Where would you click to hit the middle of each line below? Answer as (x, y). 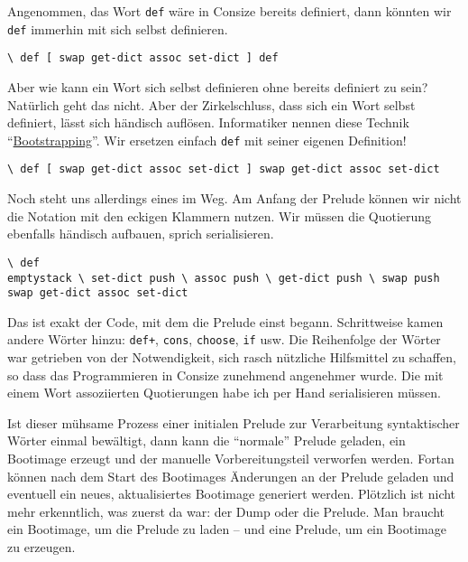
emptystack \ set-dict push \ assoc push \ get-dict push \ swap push (224, 278)
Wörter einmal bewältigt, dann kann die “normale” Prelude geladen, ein (206, 440)
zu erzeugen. (41, 547)
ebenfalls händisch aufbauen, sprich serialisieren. (141, 234)
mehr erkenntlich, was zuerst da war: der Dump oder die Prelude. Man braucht (226, 511)
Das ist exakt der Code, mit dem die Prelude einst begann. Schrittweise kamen (225, 321)
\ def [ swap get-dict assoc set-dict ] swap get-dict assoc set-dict (224, 169)
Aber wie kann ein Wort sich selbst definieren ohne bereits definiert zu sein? (218, 86)
